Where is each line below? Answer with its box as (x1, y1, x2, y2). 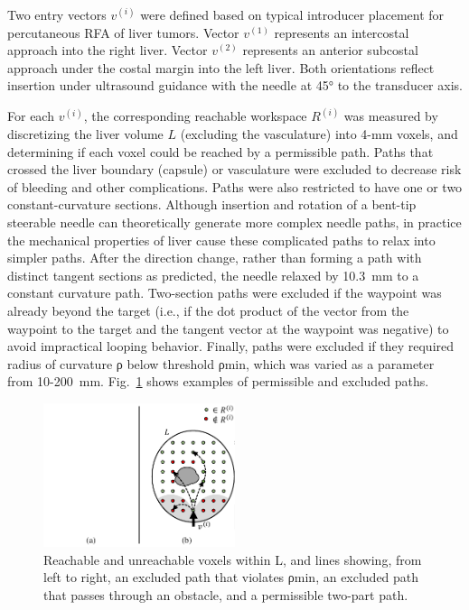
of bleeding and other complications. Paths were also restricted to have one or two (7, 177, 463, 196)
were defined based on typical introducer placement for (140, 5, 445, 23)
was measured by (343, 106, 438, 125)
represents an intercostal (274, 23, 409, 42)
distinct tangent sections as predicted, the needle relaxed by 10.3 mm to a (7, 265, 419, 284)
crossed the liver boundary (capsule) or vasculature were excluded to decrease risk (7, 160, 462, 179)
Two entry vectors (7, 5, 107, 23)
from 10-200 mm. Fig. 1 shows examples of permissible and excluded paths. (7, 372, 429, 391)
